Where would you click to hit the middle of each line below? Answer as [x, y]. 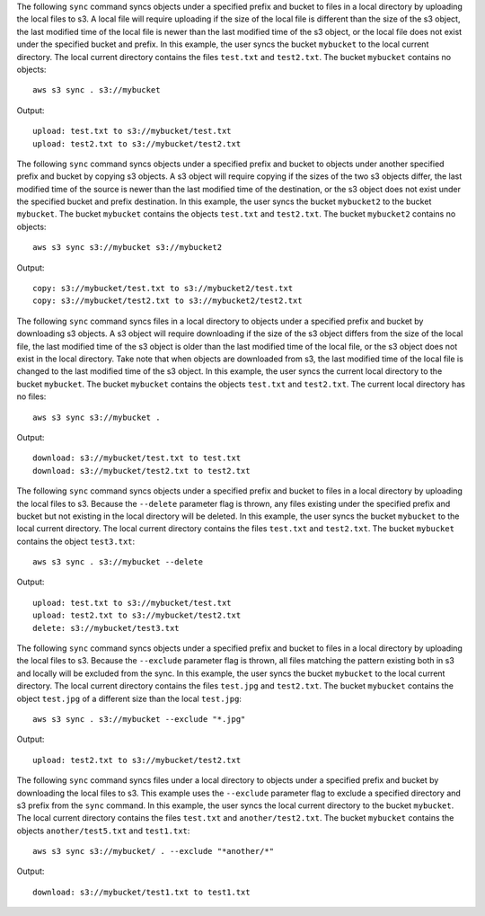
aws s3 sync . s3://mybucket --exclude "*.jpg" [139, 719]
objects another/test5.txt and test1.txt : [103, 831]
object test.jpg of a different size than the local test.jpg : [129, 698]
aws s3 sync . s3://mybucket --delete [118, 562]
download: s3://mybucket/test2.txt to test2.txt [141, 471]
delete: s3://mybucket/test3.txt [106, 628]
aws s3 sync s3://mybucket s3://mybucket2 [128, 248]
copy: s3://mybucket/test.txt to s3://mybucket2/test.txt [163, 289]
